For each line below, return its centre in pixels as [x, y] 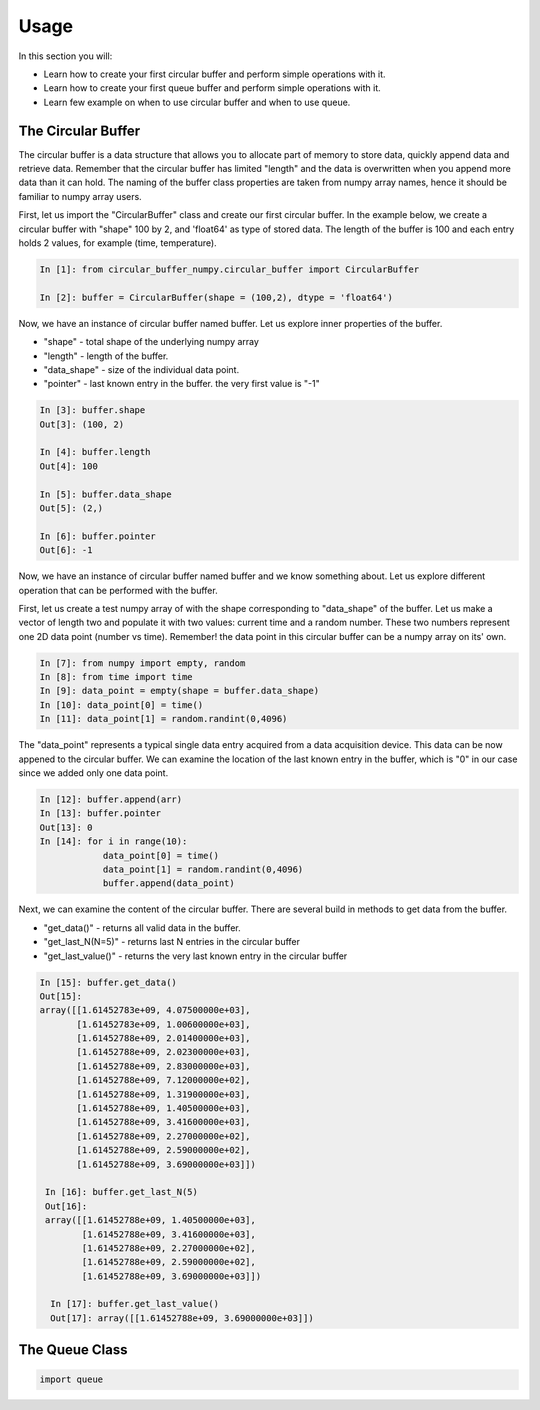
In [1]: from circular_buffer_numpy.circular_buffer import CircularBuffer [229, 269]
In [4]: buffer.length [95, 452]
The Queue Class [73, 1350]
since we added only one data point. [93, 773]
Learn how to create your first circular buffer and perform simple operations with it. [214, 74]
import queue [71, 1379]
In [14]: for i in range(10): [113, 841]
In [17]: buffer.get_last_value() [135, 1304]
